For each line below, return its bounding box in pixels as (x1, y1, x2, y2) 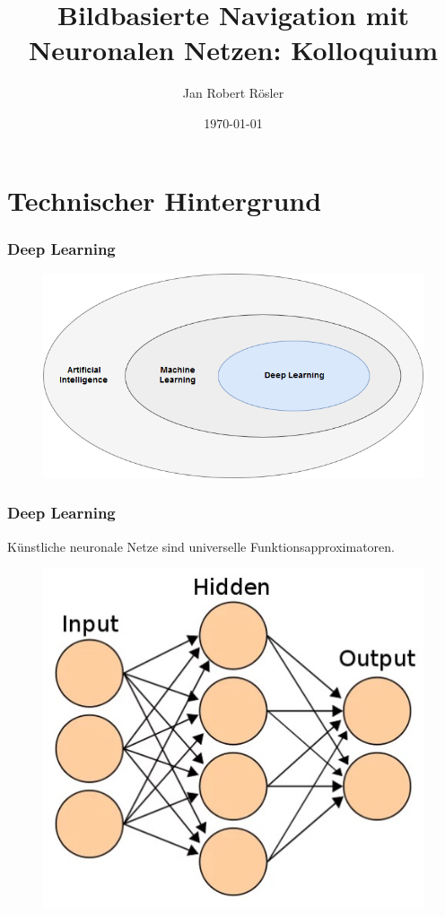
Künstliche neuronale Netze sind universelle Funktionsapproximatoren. (7, 537, 395, 555)
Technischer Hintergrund (7, 181, 322, 218)
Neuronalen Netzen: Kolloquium (29, 31, 438, 68)
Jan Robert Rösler (182, 83, 284, 102)
